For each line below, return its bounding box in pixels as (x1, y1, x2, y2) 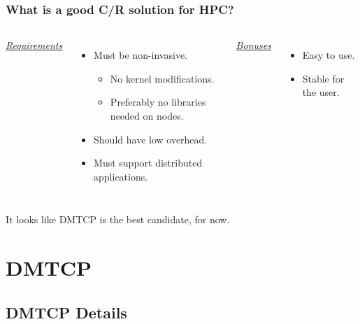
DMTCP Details (6, 301, 127, 323)
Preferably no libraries (110, 94, 206, 109)
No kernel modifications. (110, 71, 215, 85)
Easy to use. (302, 48, 355, 62)
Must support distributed (94, 155, 203, 170)
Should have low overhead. (94, 132, 208, 146)
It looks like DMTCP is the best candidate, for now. (6, 212, 230, 227)
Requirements (6, 38, 63, 52)
